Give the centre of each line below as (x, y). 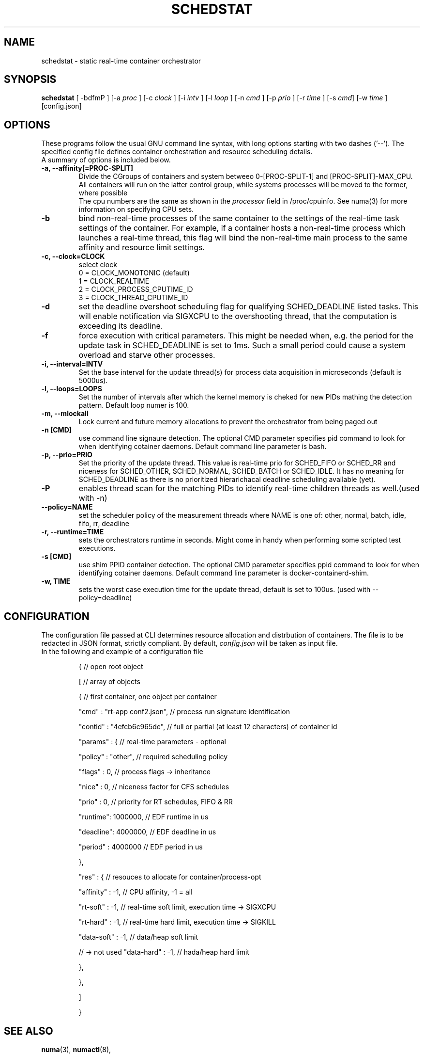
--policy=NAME (67, 507)
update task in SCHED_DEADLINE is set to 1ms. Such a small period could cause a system (242, 345)
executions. (97, 548)
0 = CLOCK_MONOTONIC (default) (134, 273)
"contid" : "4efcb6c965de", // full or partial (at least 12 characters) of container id (208, 727)
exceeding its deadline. (121, 326)
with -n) (93, 498)
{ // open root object (111, 667)
